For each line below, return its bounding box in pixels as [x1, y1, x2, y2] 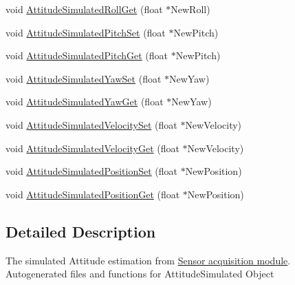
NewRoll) [171, 2, 210, 16]
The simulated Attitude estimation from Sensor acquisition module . [6, 253, 291, 267]
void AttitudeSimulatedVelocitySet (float [6, 117, 177, 131]
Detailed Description [6, 220, 156, 242]
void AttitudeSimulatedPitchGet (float [6, 48, 168, 63]
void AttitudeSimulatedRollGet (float [6, 2, 163, 16]
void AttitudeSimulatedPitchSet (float [6, 25, 166, 39]
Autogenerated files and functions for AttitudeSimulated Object [6, 266, 274, 281]
